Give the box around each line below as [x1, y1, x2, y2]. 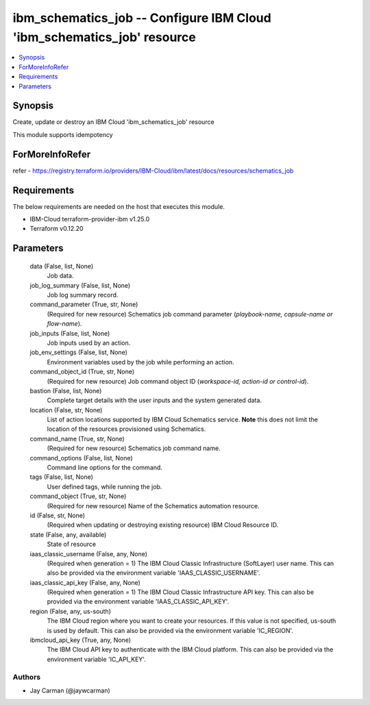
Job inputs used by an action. [47, 338, 131, 347]
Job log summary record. [47, 290, 119, 299]
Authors [12, 672, 41, 682]
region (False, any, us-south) [29, 607, 111, 615]
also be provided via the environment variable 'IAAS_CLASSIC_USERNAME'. [47, 569, 260, 577]
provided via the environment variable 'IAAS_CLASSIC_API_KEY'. [47, 597, 230, 606]
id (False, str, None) [29, 511, 86, 519]
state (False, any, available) [29, 530, 107, 539]
